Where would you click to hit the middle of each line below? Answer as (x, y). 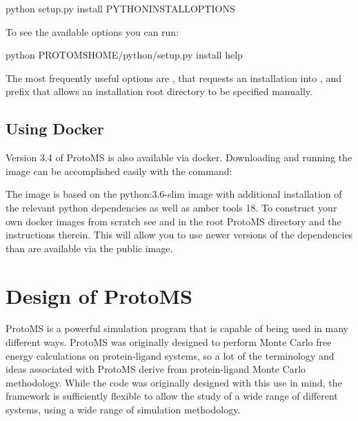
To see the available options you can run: (92, 31)
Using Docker (55, 129)
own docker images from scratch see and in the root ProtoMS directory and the (173, 221)
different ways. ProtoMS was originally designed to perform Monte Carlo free (169, 342)
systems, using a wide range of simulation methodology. (123, 410)
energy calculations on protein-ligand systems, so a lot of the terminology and (170, 355)
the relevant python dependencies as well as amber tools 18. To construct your (171, 207)
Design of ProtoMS (99, 295)
